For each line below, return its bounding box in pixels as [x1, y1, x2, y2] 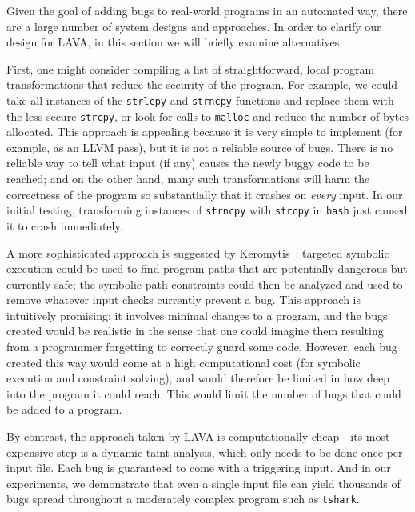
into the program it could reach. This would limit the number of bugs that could [6, 385, 401, 402]
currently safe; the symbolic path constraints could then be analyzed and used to [6, 275, 403, 292]
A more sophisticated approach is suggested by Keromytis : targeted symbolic [6, 244, 389, 261]
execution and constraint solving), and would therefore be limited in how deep [6, 370, 390, 386]
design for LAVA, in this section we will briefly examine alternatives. [6, 34, 343, 50]
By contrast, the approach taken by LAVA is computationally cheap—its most [6, 428, 390, 445]
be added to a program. [6, 401, 122, 418]
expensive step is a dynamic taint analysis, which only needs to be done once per [6, 443, 403, 460]
